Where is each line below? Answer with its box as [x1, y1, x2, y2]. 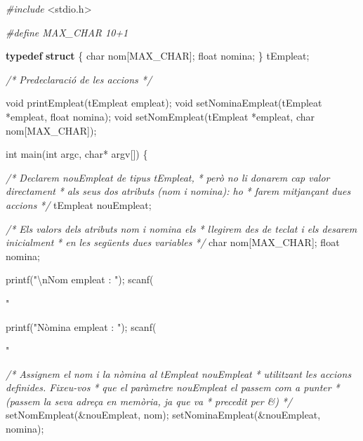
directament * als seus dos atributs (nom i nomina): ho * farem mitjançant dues [6, 184, 351, 198]
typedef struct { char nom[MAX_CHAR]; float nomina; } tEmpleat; [6, 48, 310, 63]
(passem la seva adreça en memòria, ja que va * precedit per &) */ [6, 393, 293, 408]
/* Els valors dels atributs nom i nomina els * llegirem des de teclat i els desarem [6, 221, 357, 236]
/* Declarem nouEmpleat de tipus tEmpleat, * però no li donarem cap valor [6, 170, 330, 184]
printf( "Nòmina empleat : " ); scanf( [6, 319, 157, 334]
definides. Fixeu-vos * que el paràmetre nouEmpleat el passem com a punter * [6, 380, 340, 395]
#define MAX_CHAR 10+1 [6, 25, 128, 39]
